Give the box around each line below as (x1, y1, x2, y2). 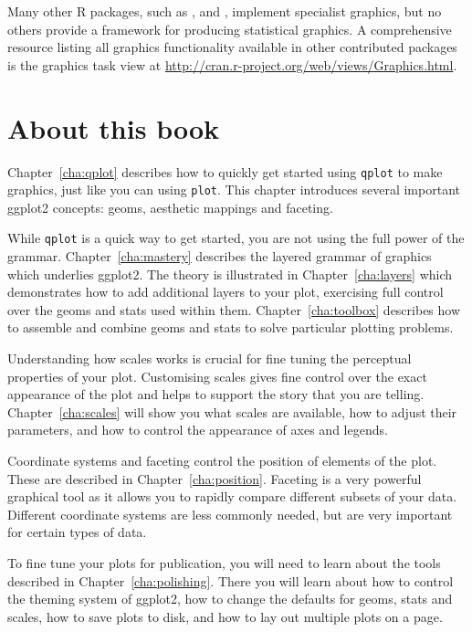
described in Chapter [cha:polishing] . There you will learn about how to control (7, 571, 454, 590)
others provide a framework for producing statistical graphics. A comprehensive (7, 19, 452, 38)
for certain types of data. (7, 522, 147, 542)
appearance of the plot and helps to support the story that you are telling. (7, 384, 425, 404)
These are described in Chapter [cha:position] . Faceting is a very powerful (7, 469, 422, 488)
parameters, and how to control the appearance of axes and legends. (7, 420, 388, 439)
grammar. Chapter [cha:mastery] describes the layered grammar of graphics (7, 247, 432, 266)
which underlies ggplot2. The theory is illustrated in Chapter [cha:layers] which (7, 264, 453, 283)
